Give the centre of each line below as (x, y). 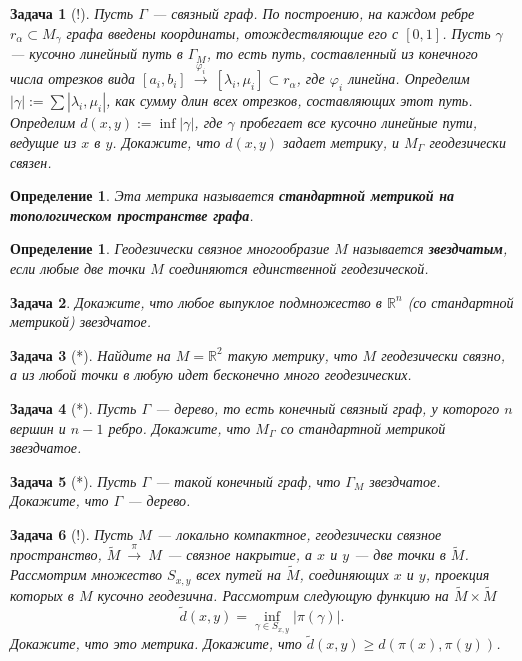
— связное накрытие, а (239, 554)
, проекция (457, 574)
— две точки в (400, 554)
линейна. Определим (409, 78)
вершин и (38, 427)
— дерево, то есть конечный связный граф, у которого (327, 407)
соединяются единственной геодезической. (298, 267)
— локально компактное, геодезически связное (299, 533)
